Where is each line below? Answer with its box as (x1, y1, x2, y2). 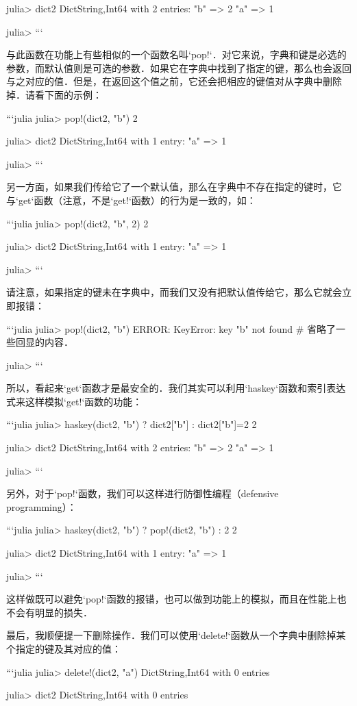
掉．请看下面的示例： (6, 87, 102, 101)
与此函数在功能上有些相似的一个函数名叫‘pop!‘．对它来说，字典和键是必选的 (6, 47, 347, 62)
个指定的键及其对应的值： (6, 642, 121, 655)
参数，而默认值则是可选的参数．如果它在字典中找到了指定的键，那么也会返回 (6, 60, 352, 75)
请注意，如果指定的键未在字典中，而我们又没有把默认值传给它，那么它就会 (6, 285, 342, 299)
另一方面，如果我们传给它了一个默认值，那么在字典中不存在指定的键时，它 (6, 179, 342, 194)
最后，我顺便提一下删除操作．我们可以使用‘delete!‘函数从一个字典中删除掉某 (6, 628, 346, 642)
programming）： (6, 499, 77, 514)
